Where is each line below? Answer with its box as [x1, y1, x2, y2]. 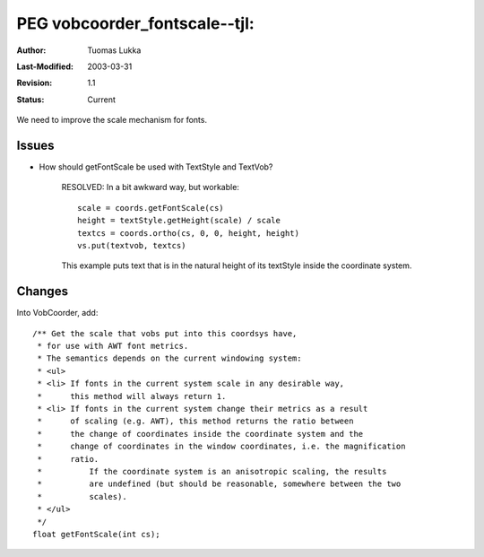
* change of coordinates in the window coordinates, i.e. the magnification [37, 441, 406, 452]
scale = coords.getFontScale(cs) [77, 203, 224, 213]
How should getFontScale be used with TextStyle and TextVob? [39, 161, 273, 172]
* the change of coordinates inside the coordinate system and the [37, 429, 364, 439]
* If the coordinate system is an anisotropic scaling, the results [37, 466, 387, 476]
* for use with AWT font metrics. [37, 341, 189, 352]
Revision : [16, 77, 53, 89]
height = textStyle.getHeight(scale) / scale [77, 215, 281, 226]
